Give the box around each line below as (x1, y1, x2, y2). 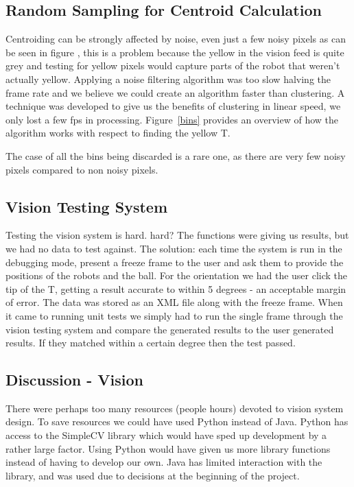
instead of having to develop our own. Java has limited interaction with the (5, 455, 322, 469)
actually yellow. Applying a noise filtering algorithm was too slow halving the (5, 71, 331, 86)
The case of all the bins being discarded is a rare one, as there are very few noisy (5, 148, 346, 163)
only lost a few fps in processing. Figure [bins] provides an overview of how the (5, 112, 339, 126)
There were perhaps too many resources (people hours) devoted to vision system (5, 401, 344, 415)
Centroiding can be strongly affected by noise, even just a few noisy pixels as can (5, 32, 346, 46)
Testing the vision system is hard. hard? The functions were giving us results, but (5, 228, 349, 242)
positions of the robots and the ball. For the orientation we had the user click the (5, 268, 348, 283)
